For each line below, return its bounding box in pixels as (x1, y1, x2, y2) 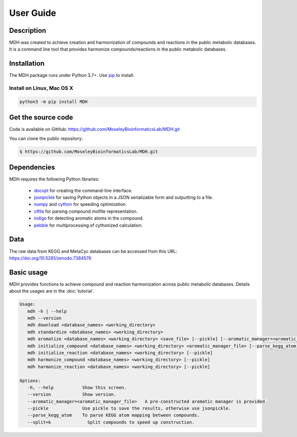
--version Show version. (27, 392, 116, 397)
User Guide (9, 7, 56, 18)
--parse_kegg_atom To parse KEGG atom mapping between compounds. (27, 412, 200, 418)
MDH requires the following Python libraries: (9, 176, 100, 182)
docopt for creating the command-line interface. (34, 187, 133, 193)
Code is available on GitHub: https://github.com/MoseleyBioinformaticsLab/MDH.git (9, 126, 180, 132)
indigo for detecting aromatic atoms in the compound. (34, 215, 144, 221)
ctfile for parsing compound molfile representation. (34, 208, 138, 214)
